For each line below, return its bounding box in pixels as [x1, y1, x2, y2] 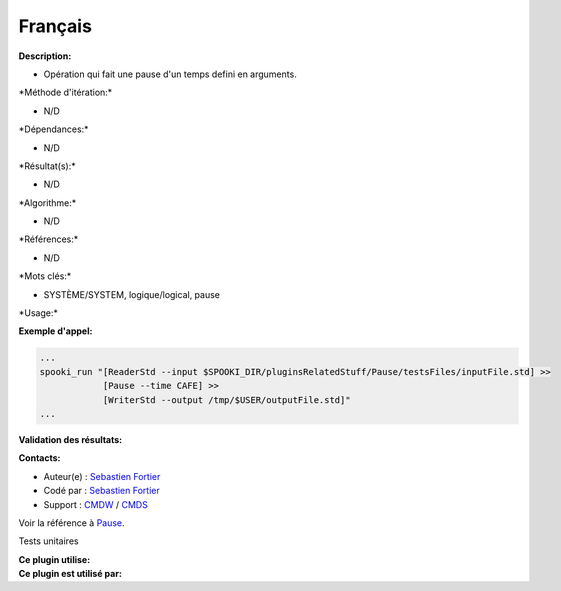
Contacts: [18, 452, 61, 464]
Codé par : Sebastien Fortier [43, 485, 160, 497]
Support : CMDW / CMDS [43, 498, 149, 510]
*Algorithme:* [18, 196, 77, 209]
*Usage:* [18, 307, 59, 319]
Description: [18, 50, 72, 62]
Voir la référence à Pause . [18, 516, 125, 529]
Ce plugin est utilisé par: [18, 568, 122, 580]
